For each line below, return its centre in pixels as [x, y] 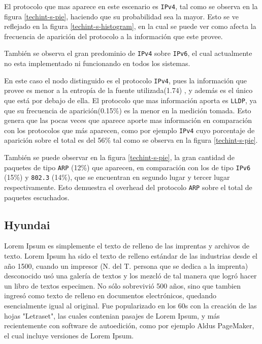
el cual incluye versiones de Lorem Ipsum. [69, 335]
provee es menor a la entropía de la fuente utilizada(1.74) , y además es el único [128, 90]
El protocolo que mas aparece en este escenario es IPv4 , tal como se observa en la [131, 6]
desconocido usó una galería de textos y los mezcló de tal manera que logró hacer [130, 276]
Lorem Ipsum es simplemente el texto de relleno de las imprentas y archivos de [127, 246]
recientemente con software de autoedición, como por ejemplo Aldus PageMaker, [129, 325]
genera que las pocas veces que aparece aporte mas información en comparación [128, 120]
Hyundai [27, 224]
